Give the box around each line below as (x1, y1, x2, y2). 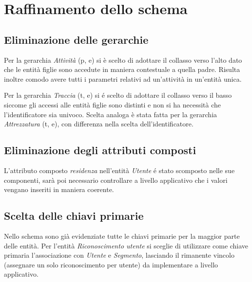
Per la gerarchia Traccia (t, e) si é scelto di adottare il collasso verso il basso (4, 90, 232, 100)
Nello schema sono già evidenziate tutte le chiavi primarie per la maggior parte (4, 230, 240, 241)
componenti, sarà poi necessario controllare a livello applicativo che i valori (4, 175, 228, 185)
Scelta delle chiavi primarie (4, 208, 144, 223)
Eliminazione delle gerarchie (4, 32, 149, 47)
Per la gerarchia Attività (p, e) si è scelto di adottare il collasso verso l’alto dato (4, 54, 242, 65)
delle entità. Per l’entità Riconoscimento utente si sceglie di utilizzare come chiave (4, 240, 249, 250)
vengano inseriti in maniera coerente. (4, 184, 114, 194)
